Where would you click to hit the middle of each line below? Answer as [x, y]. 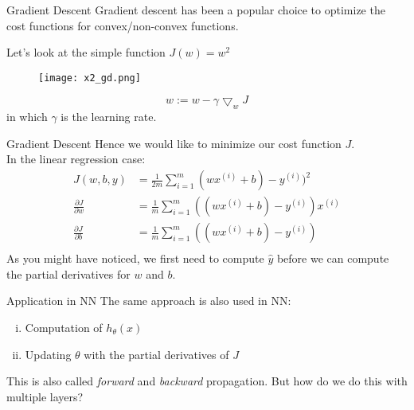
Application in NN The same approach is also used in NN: [149, 301]
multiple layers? [45, 396]
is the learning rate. [109, 117]
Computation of [64, 327]
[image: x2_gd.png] [90, 78]
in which [27, 117]
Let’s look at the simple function [86, 52]
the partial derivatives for [68, 273]
